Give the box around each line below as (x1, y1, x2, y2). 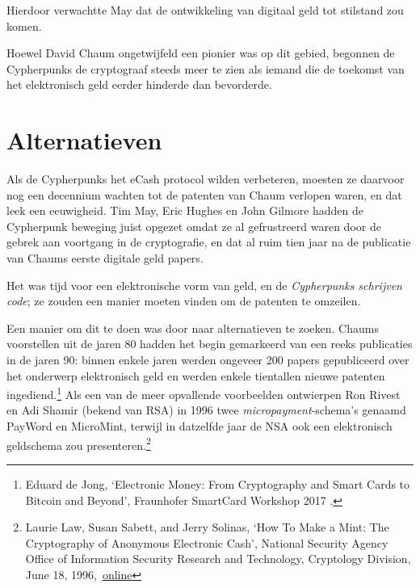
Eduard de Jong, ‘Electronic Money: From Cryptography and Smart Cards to (25, 475, 410, 492)
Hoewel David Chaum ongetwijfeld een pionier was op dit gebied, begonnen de (6, 44, 395, 61)
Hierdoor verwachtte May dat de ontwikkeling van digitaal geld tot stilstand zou (6, 2, 404, 18)
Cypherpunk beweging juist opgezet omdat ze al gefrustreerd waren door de (6, 217, 381, 234)
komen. (6, 17, 42, 34)
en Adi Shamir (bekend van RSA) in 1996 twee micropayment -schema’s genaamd (6, 401, 406, 418)
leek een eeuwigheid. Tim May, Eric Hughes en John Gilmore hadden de (6, 202, 364, 219)
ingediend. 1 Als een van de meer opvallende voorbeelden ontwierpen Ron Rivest (6, 384, 401, 402)
